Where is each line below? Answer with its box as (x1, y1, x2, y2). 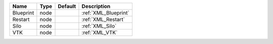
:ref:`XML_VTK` (81, 29, 118, 36)
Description (81, 3, 111, 9)
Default (58, 3, 76, 9)
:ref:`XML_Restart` (81, 16, 125, 22)
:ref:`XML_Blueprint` (81, 9, 130, 16)
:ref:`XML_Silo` (81, 22, 117, 29)
